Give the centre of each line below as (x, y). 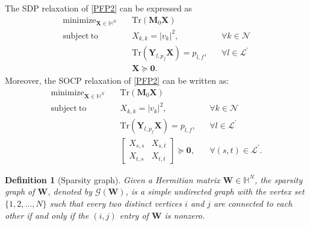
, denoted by (70, 191)
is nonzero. (185, 215)
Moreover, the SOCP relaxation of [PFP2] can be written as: (117, 80)
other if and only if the (47, 215)
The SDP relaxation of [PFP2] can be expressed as (98, 8)
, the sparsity (279, 179)
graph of (20, 191)
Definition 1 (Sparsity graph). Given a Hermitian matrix (113, 179)
